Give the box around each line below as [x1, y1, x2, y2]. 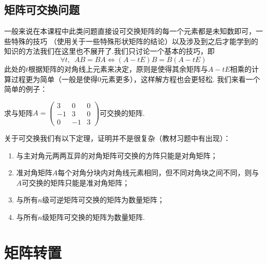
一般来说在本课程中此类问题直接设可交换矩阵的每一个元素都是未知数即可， [4, 26, 256, 36]
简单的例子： [4, 84, 47, 94]
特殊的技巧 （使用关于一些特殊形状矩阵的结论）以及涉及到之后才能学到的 [11, 35, 258, 46]
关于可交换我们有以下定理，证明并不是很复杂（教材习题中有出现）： [4, 132, 231, 143]
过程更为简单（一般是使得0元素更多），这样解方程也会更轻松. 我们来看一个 [11, 73, 260, 84]
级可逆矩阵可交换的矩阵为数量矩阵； [42, 194, 165, 205]
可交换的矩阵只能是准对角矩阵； [22, 177, 130, 188]
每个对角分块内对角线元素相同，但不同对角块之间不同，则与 [58, 167, 259, 178]
